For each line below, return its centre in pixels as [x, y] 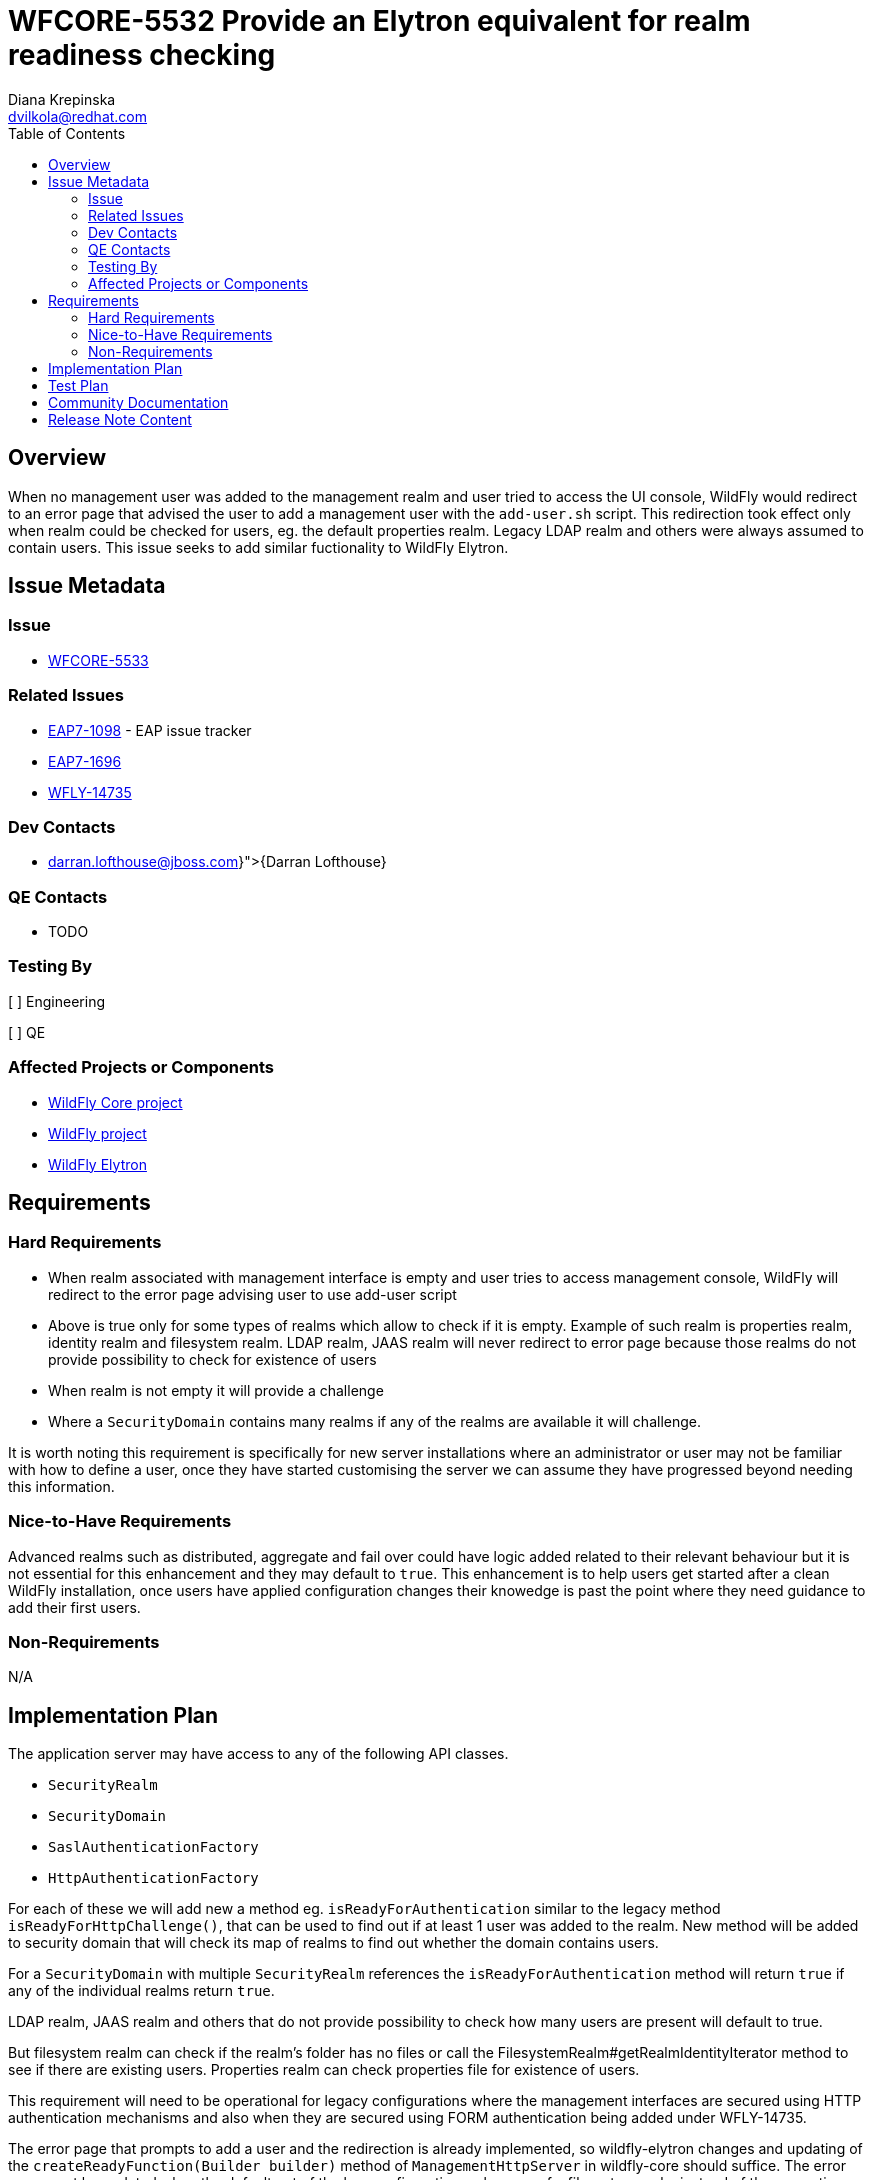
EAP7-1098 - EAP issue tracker [150, 730]
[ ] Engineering [57, 1001]
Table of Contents [67, 133]
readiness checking [142, 55]
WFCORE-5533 [98, 660]
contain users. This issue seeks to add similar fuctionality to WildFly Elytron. [258, 547]
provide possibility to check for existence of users [212, 1359]
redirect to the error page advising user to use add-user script [252, 1294]
